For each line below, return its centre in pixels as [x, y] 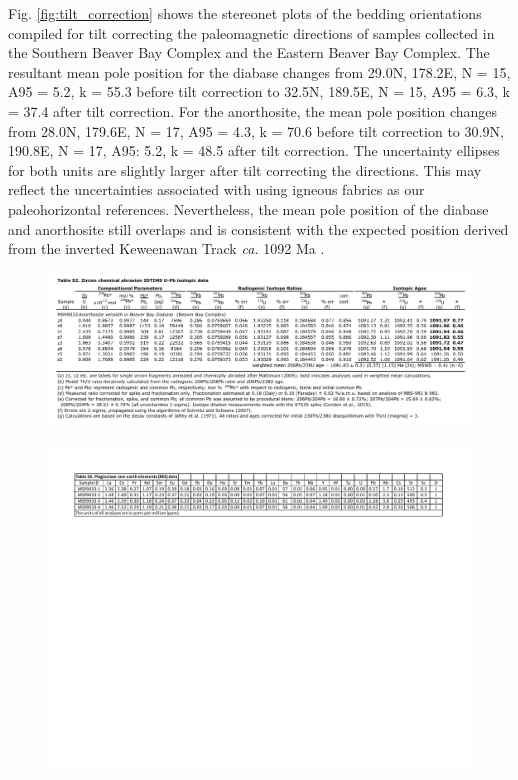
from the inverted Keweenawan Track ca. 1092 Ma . [166, 248]
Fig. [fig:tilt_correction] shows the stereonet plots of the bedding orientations [245, 13]
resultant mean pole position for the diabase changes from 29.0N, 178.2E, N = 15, [259, 71]
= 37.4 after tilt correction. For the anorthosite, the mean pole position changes [253, 110]
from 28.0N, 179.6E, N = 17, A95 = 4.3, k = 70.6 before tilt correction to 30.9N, [256, 130]
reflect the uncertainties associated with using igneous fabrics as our [216, 189]
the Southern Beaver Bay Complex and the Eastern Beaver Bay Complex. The [249, 52]
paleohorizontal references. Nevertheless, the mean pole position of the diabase [248, 208]
